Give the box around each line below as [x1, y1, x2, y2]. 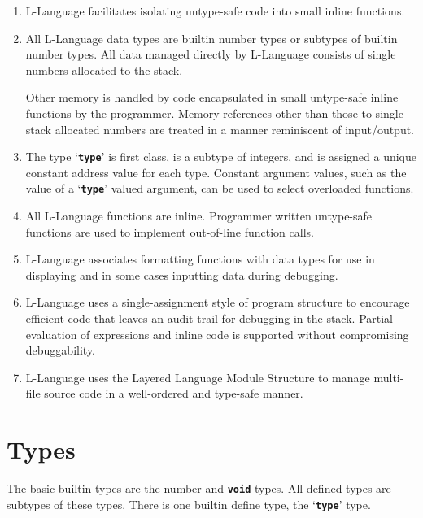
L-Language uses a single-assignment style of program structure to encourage [25, 294, 410, 311]
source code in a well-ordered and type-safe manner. [44, 385, 303, 402]
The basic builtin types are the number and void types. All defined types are [7, 480, 391, 497]
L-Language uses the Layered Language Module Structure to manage [25, 368, 370, 385]
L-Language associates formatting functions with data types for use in [25, 250, 375, 268]
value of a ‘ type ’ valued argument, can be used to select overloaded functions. [25, 180, 414, 197]
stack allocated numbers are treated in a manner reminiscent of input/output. [25, 120, 415, 137]
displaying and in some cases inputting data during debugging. [25, 266, 338, 283]
